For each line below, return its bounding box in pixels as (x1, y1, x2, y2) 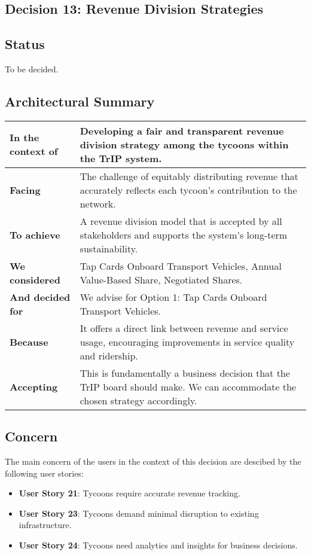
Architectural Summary (5, 92, 155, 110)
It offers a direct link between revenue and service (80, 321, 288, 335)
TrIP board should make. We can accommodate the (80, 379, 296, 394)
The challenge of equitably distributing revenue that (80, 169, 298, 183)
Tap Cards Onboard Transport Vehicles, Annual (80, 258, 282, 273)
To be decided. (5, 62, 59, 75)
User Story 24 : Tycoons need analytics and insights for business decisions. (19, 538, 298, 551)
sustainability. (80, 241, 138, 255)
